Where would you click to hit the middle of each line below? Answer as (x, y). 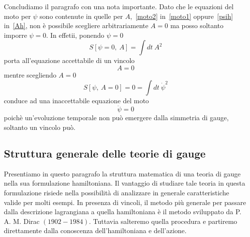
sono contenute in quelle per (81, 16)
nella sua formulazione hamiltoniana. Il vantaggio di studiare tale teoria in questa (125, 183)
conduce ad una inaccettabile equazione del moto (76, 100)
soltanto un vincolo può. (40, 127)
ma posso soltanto (197, 25)
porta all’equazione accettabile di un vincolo (69, 60)
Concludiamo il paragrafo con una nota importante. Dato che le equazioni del (119, 6)
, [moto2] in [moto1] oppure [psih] (182, 16)
